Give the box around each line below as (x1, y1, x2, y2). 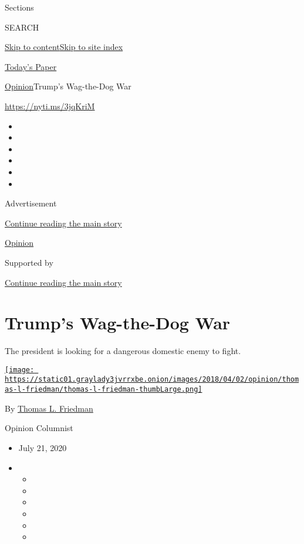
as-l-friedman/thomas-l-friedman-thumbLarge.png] (5, 385, 202, 394)
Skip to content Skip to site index (5, 41, 123, 53)
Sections (5, 1, 34, 13)
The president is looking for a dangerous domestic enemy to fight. (5, 345, 241, 357)
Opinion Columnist (5, 422, 73, 434)
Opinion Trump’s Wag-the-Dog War (5, 80, 131, 92)
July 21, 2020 (18, 441, 67, 453)
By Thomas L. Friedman (5, 402, 93, 414)
